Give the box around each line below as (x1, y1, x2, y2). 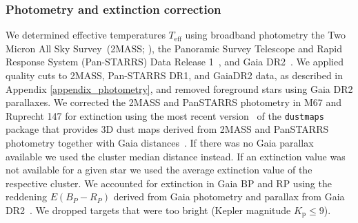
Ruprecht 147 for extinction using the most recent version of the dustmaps (6, 108, 324, 123)
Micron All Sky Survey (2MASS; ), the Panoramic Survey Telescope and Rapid (6, 41, 342, 55)
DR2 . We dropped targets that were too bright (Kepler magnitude (6, 203, 291, 217)
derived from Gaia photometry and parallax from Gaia (113, 189, 345, 204)
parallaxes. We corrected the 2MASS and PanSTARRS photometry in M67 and (6, 95, 341, 109)
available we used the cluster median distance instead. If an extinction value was (6, 149, 346, 163)
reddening (6, 189, 47, 204)
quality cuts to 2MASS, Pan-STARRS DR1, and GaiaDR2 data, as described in (6, 68, 344, 82)
